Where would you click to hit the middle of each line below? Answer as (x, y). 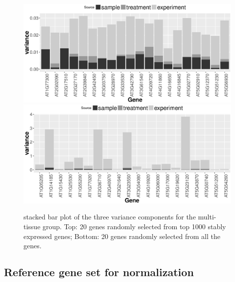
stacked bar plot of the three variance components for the (110, 217)
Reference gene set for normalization (99, 272)
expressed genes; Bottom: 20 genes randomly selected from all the (122, 236)
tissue (32, 227)
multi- (207, 217)
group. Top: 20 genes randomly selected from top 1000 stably (134, 227)
